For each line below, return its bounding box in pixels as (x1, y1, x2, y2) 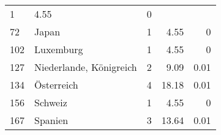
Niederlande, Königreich (34, 60, 137, 74)
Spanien (34, 113, 69, 127)
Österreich (34, 78, 78, 92)
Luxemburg (34, 42, 83, 56)
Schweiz (34, 95, 67, 109)
